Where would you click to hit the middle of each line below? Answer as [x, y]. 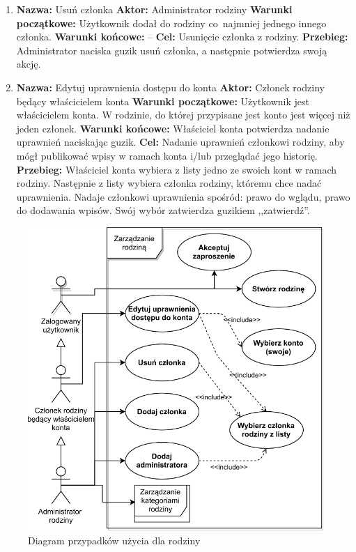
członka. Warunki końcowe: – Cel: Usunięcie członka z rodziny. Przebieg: [182, 37]
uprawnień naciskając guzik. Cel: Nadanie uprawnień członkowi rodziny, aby [180, 142]
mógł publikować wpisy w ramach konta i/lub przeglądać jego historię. [167, 155]
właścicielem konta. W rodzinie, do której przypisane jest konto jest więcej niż [183, 115]
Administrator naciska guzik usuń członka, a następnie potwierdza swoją [172, 50]
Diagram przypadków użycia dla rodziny [114, 540]
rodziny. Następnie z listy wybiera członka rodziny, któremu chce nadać [169, 183]
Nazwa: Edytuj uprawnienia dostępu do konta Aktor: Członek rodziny [170, 87]
